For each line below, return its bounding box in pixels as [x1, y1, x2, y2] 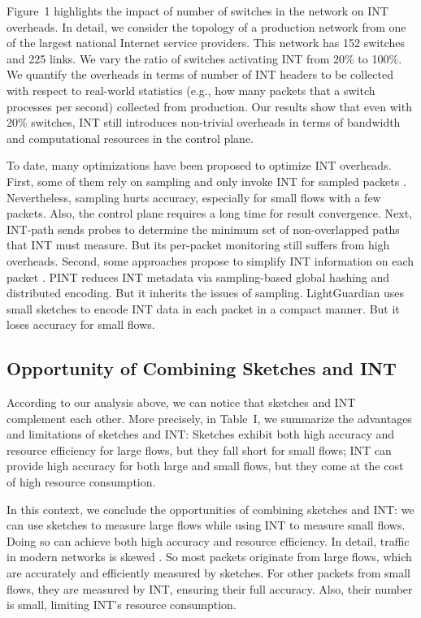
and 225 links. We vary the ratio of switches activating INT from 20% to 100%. [7, 50, 402, 67]
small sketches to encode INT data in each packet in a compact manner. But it [7, 300, 400, 317]
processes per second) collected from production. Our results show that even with [7, 97, 412, 115]
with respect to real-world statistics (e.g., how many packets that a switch [7, 81, 375, 98]
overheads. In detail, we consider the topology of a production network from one [7, 18, 406, 35]
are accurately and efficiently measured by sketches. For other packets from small [7, 564, 410, 581]
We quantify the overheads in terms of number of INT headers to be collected [7, 66, 393, 83]
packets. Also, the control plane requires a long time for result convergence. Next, [7, 205, 413, 222]
